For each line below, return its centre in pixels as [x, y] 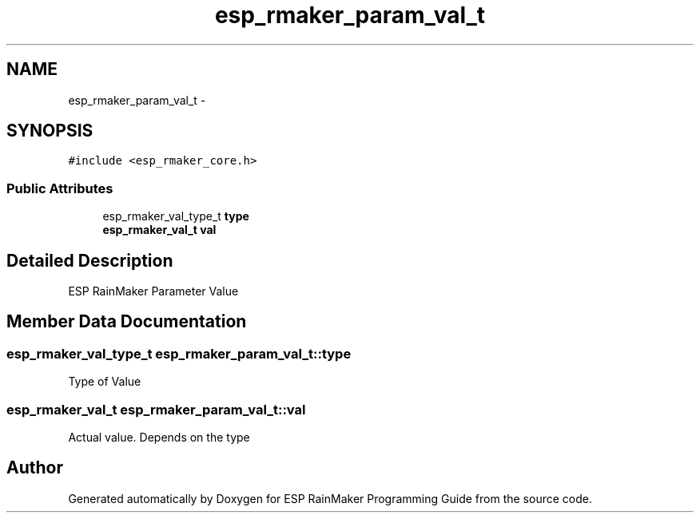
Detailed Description [90, 260]
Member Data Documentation [127, 322]
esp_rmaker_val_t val [159, 230]
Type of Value [105, 382]
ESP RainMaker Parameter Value [153, 291]
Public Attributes [60, 188]
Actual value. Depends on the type [159, 437]
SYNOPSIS [50, 131]
